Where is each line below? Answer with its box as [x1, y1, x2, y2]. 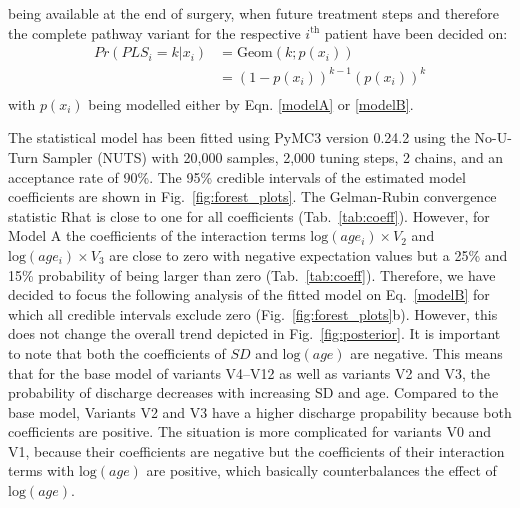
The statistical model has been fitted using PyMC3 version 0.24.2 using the [8, 127, 470, 148]
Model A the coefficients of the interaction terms [8, 225, 306, 246]
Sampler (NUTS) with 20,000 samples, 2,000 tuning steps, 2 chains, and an [42, 146, 504, 167]
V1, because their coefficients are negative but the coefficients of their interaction [8, 440, 505, 461]
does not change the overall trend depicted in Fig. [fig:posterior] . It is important [8, 323, 501, 344]
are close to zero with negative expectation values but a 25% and [109, 244, 508, 265]
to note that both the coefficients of [8, 342, 226, 363]
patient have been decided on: [324, 22, 508, 43]
